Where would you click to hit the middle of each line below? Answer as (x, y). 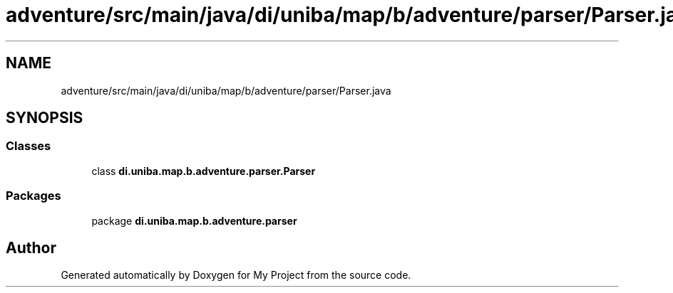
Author (31, 247)
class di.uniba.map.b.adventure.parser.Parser (204, 171)
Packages (34, 196)
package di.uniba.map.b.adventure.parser (194, 220)
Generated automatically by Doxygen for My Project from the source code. (236, 275)
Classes (29, 146)
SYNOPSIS (45, 118)
